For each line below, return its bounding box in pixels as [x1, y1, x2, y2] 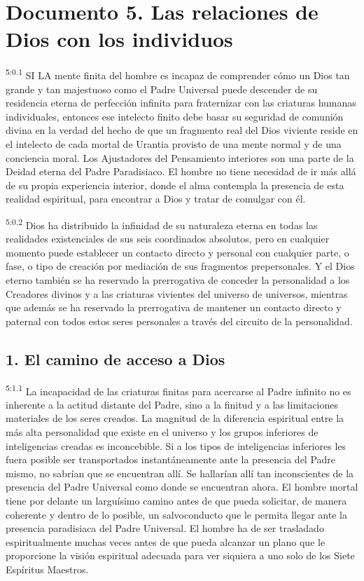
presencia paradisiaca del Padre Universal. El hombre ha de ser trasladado [6, 521, 324, 535]
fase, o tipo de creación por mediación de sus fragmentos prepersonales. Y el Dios [6, 259, 355, 273]
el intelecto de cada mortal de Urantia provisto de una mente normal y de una [6, 136, 342, 151]
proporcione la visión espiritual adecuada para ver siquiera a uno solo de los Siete [6, 548, 355, 563]
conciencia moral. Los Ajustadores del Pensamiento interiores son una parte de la [6, 150, 354, 165]
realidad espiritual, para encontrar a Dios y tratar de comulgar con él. [6, 191, 306, 206]
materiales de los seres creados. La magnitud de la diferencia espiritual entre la [6, 411, 344, 425]
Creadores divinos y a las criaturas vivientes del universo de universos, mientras [6, 286, 348, 301]
